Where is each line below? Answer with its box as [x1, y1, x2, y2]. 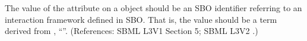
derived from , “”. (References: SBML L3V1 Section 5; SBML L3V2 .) [5, 25, 258, 37]
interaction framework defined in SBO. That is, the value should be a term [5, 13, 277, 25]
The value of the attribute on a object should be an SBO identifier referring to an [5, 2, 302, 13]
